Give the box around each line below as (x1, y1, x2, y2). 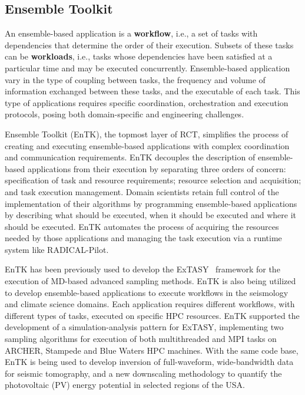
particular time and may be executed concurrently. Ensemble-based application (5, 61, 290, 74)
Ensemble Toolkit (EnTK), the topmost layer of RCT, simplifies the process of (5, 127, 289, 140)
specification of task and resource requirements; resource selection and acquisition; (5, 174, 301, 186)
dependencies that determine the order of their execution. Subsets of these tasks (5, 38, 294, 51)
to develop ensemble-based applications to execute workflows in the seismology (5, 286, 289, 298)
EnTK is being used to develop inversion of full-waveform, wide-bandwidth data (5, 355, 294, 368)
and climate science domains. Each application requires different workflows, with (5, 298, 295, 310)
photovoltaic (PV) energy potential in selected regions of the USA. (5, 378, 245, 391)
